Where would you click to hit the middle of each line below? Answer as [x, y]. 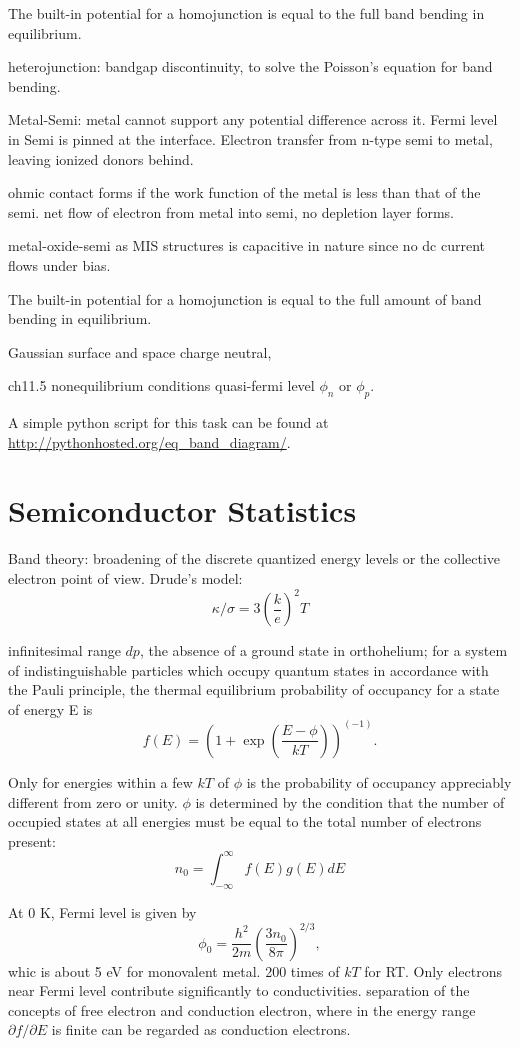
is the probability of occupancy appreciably [379, 781]
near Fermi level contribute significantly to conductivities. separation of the [239, 990]
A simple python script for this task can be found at [168, 422]
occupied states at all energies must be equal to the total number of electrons [245, 821]
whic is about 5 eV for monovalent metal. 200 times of [174, 970]
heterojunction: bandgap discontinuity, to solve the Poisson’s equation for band [250, 66]
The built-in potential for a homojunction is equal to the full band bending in [246, 13]
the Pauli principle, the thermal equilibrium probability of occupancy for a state [254, 689]
